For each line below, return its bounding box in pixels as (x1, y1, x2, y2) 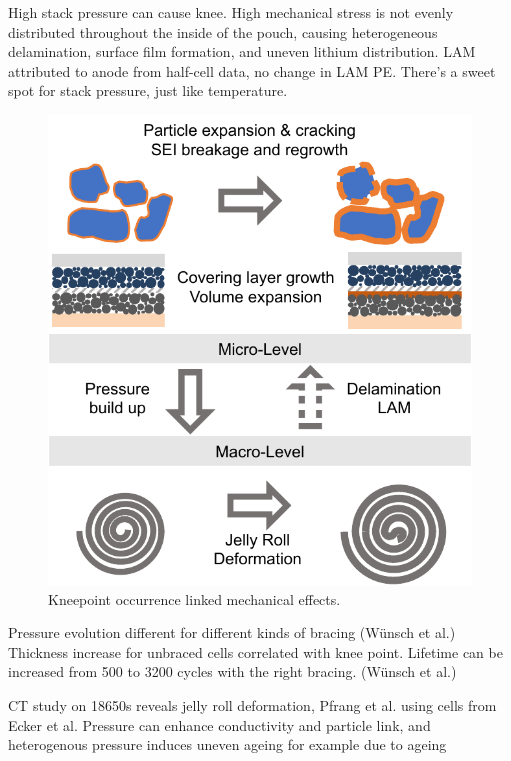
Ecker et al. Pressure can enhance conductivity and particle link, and (8, 714, 431, 735)
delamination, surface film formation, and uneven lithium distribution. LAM (8, 41, 476, 62)
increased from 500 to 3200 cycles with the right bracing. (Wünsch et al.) (8, 661, 457, 682)
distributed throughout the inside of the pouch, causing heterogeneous (8, 21, 438, 42)
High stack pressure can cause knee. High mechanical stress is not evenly (8, 2, 454, 22)
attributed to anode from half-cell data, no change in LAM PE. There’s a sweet (8, 60, 496, 81)
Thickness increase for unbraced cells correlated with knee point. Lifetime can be (8, 641, 503, 662)
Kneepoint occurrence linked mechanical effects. (48, 588, 341, 609)
